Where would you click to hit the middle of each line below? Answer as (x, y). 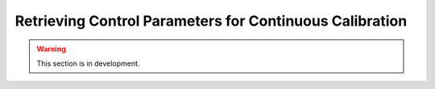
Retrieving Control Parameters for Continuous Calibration (211, 21)
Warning (51, 49)
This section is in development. (88, 63)
